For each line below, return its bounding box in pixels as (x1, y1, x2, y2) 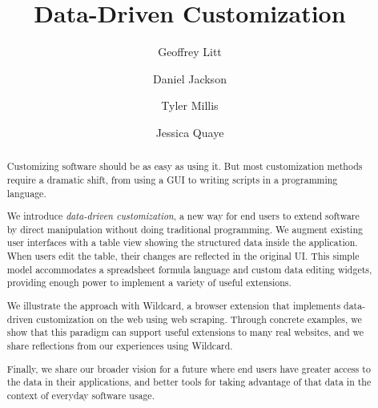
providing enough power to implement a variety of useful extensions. (6, 276, 292, 289)
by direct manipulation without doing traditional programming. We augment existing (6, 222, 363, 236)
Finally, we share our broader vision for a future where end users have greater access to (6, 362, 371, 375)
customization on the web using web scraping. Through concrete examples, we (36, 312, 362, 325)
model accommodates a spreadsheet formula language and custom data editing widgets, (6, 262, 372, 276)
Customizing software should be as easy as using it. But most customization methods (6, 160, 363, 173)
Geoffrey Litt (158, 43, 222, 60)
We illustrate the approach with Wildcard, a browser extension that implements (6, 298, 341, 312)
